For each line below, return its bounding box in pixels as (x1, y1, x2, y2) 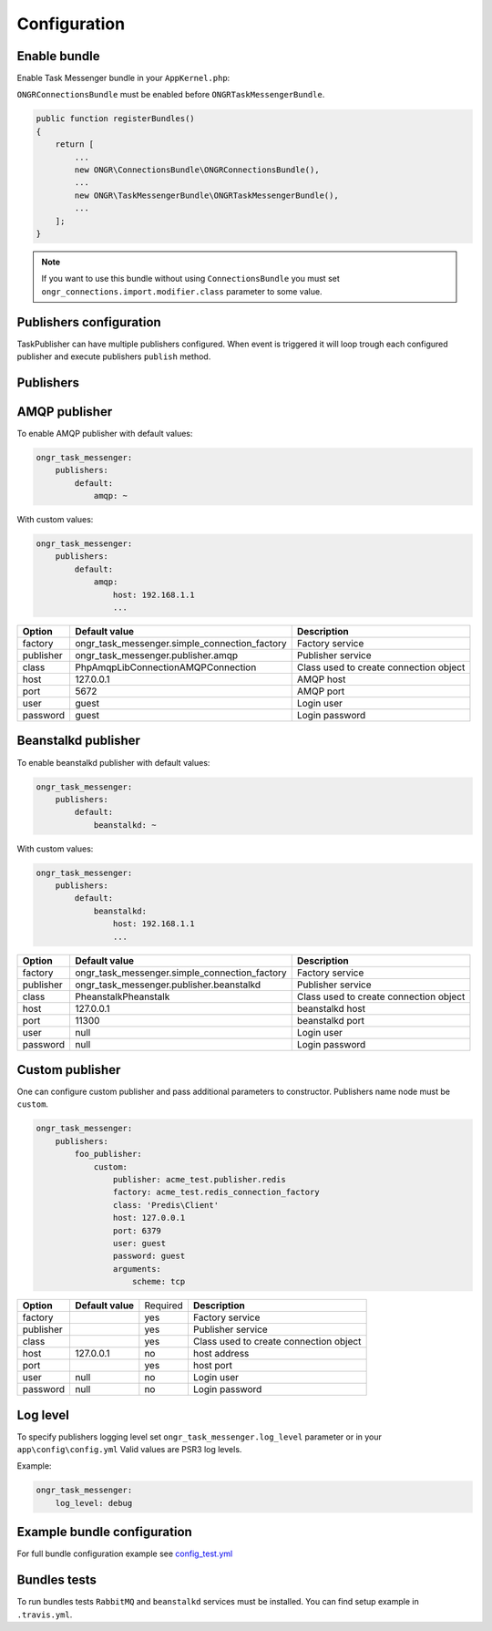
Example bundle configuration (16, 1524, 193, 1540)
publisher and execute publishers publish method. (16, 351, 211, 362)
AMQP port (296, 685, 345, 697)
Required (144, 1299, 184, 1312)
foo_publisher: (74, 1149, 143, 1160)
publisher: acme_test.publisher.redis (112, 1174, 286, 1185)
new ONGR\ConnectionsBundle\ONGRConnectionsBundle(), (74, 165, 320, 175)
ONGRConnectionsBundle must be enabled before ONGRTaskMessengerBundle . (16, 89, 325, 100)
